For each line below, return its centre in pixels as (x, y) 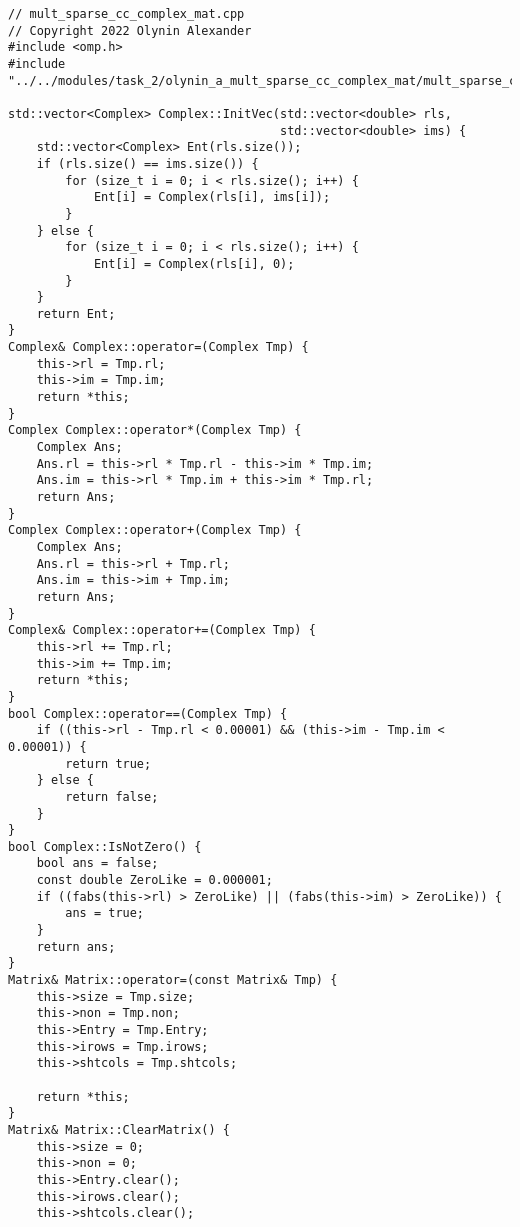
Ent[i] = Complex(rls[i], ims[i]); (212, 197)
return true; (108, 763)
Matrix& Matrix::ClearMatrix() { (119, 1129)
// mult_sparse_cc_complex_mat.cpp (126, 14)
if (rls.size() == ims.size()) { (147, 163)
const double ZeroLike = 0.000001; (154, 880)
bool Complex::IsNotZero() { (105, 846)
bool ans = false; (97, 863)
